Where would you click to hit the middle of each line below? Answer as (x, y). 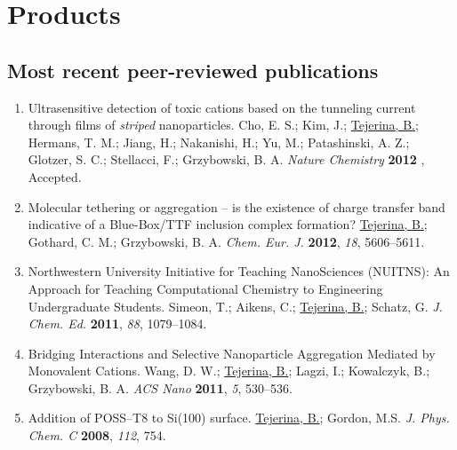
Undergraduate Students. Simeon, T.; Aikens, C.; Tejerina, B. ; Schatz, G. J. (235, 306)
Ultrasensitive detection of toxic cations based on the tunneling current (222, 107)
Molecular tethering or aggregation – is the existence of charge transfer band (237, 206)
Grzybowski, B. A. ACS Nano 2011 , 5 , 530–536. (160, 387)
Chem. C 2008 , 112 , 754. (97, 435)
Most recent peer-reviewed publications (193, 70)
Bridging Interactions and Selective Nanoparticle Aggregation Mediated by (232, 353)
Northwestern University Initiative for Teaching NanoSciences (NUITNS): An (239, 271)
